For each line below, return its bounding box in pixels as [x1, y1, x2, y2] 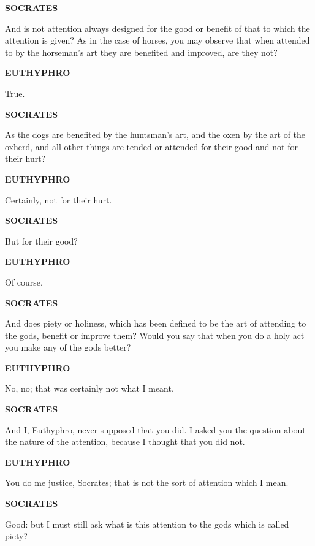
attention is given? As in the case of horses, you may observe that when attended [5, 34, 310, 47]
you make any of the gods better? [5, 341, 131, 354]
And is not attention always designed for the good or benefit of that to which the [5, 21, 310, 34]
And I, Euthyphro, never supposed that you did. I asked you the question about [5, 423, 306, 436]
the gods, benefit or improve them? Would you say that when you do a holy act [5, 328, 305, 341]
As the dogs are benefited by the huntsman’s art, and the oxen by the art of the [5, 128, 306, 141]
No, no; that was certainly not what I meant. [5, 382, 174, 395]
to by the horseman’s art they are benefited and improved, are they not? [5, 45, 278, 58]
